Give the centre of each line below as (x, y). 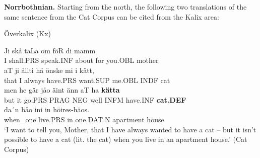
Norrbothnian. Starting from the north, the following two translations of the (125, 7)
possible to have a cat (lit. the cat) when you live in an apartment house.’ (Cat (126, 139)
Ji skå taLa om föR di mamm (50, 50)
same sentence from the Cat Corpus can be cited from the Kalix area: (112, 16)
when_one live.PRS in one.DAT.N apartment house (84, 119)
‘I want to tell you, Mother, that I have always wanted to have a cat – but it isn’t (130, 129)
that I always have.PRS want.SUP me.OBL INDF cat (87, 80)
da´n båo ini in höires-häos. (47, 109)
